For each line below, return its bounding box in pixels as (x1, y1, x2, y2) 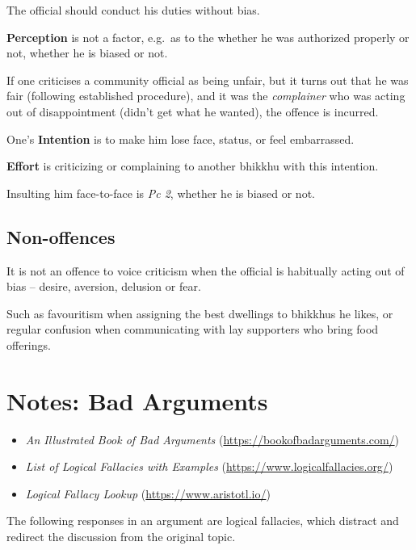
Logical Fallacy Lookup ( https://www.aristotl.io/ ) (25, 485, 271, 502)
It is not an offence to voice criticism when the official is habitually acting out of (6, 262, 405, 279)
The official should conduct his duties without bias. (6, 2, 260, 18)
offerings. (6, 336, 51, 353)
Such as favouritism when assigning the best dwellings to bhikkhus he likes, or (6, 304, 393, 321)
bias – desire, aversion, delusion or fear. (6, 278, 201, 295)
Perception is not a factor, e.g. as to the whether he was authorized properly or (6, 28, 410, 45)
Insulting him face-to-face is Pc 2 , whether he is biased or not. (6, 184, 315, 201)
